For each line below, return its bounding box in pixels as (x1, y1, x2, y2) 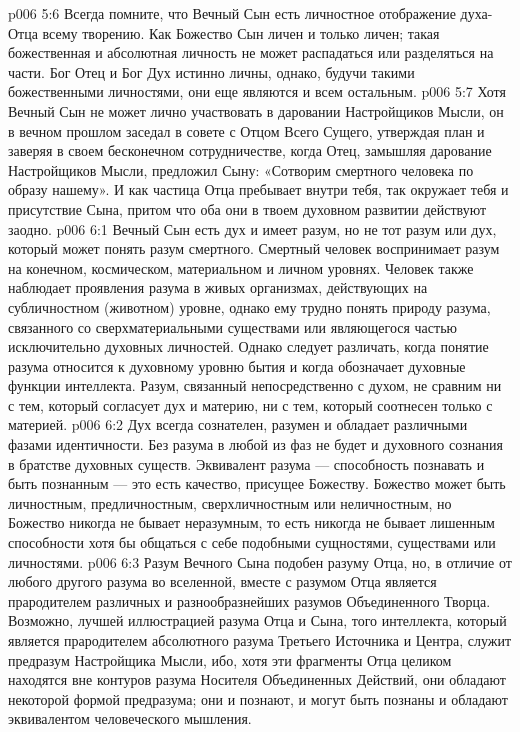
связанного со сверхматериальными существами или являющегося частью (8, 316, 457, 337)
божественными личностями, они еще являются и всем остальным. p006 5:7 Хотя (8, 81, 506, 102)
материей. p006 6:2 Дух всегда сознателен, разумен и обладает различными (8, 414, 468, 435)
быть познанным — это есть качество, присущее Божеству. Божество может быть (8, 473, 506, 494)
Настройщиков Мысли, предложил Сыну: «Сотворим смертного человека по (8, 159, 474, 180)
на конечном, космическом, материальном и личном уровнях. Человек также (8, 257, 474, 278)
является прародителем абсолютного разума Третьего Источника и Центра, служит (8, 630, 511, 650)
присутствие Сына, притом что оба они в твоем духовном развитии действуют (8, 198, 487, 219)
